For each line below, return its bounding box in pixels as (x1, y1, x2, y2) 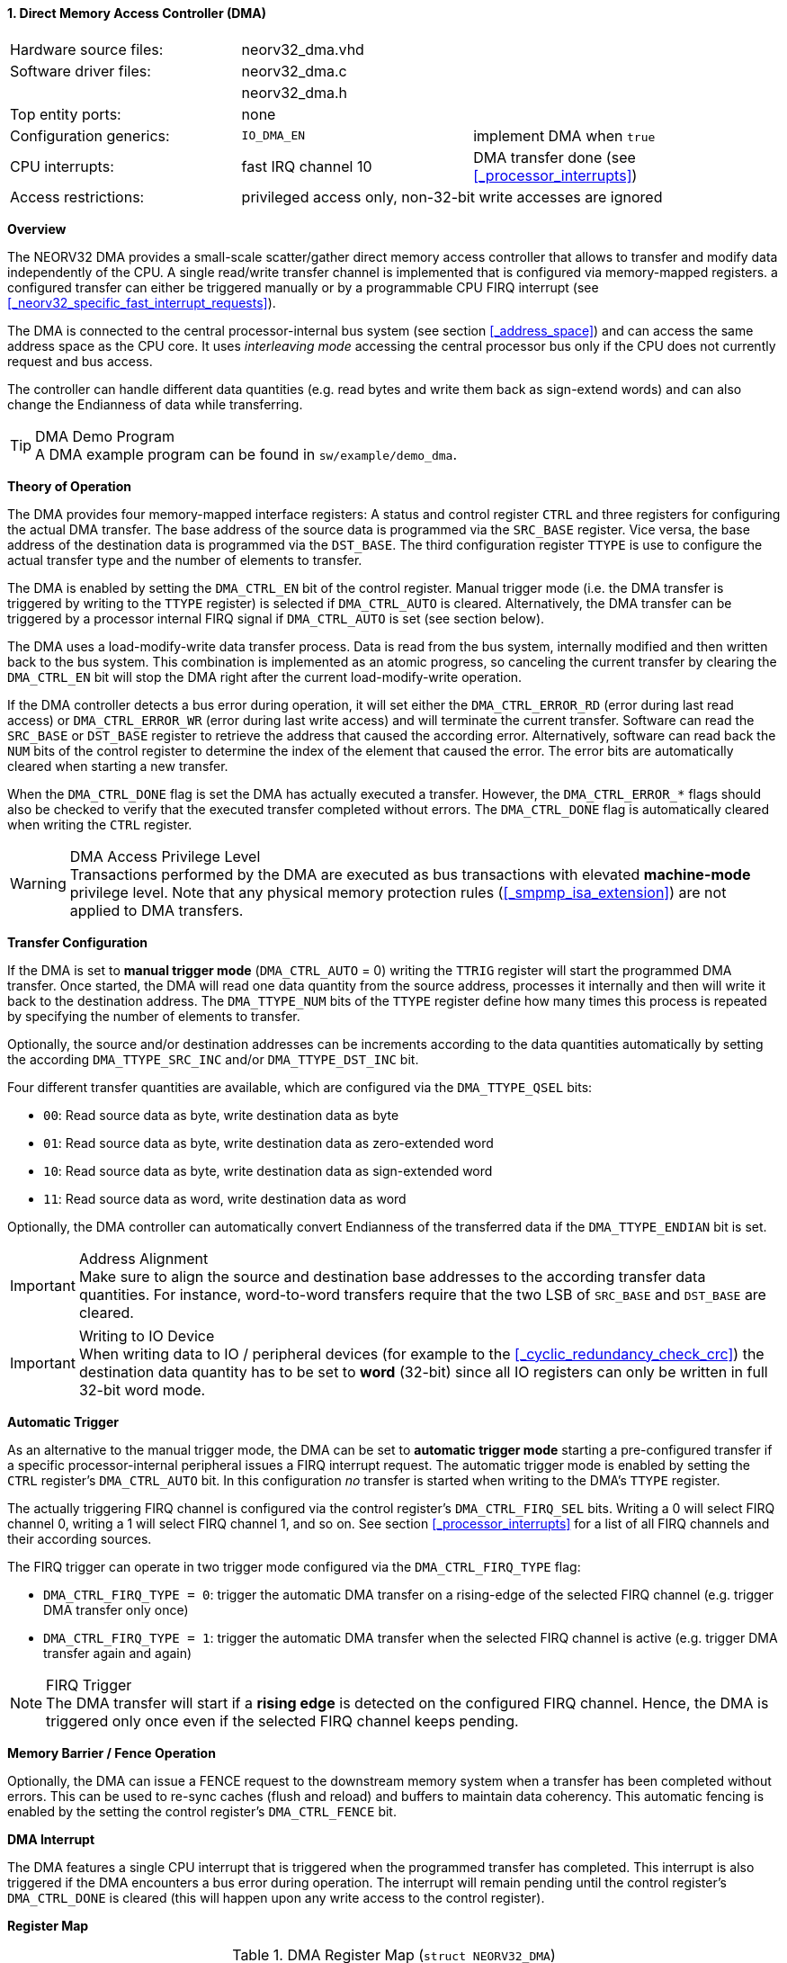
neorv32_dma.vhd (241, 40, 364, 58)
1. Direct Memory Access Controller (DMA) (7, 5, 267, 21)
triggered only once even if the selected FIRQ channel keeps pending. (46, 1711, 519, 1730)
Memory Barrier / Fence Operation (7, 1744, 216, 1761)
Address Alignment (78, 1249, 209, 1268)
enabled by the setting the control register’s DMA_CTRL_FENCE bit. (7, 1803, 397, 1819)
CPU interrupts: (10, 157, 114, 175)
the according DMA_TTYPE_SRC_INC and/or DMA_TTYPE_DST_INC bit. (7, 1051, 419, 1067)
